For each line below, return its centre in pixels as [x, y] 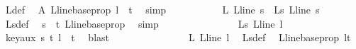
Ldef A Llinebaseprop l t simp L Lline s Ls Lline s [162, 9]
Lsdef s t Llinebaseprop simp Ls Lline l [144, 23]
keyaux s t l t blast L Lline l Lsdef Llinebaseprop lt [178, 37]
